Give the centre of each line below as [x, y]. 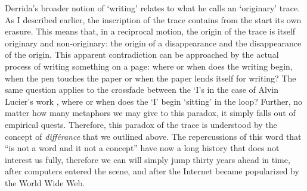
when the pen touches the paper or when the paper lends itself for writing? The [151, 78]
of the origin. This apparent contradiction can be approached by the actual [142, 54]
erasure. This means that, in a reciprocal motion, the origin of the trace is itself [150, 31]
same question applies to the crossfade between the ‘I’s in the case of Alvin [142, 90]
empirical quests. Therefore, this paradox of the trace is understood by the [141, 124]
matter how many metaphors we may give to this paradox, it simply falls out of [150, 113]
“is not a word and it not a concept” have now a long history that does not [142, 148]
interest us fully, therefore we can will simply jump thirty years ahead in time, [148, 159]
